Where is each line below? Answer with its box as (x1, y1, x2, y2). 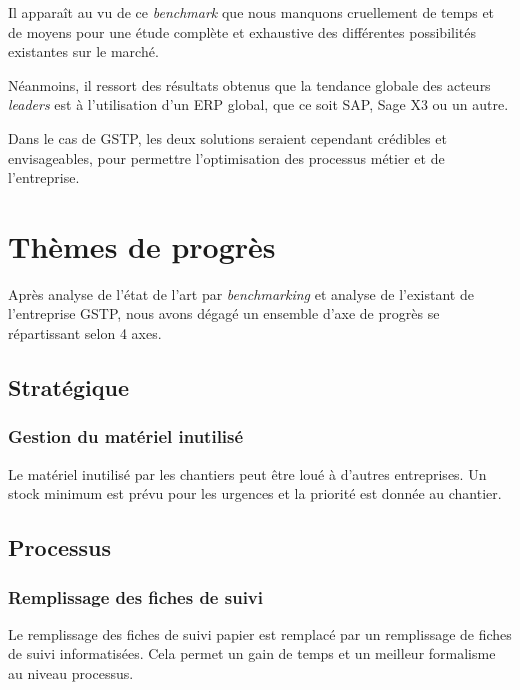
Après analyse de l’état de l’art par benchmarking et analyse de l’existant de (8, 283, 474, 304)
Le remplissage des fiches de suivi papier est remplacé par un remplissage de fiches (8, 623, 512, 644)
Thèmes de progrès (8, 225, 276, 266)
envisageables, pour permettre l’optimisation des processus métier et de (8, 147, 445, 168)
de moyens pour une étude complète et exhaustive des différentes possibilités (8, 21, 477, 42)
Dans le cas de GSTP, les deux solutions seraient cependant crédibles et (8, 127, 447, 148)
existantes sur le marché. (8, 41, 159, 62)
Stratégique (8, 372, 129, 403)
